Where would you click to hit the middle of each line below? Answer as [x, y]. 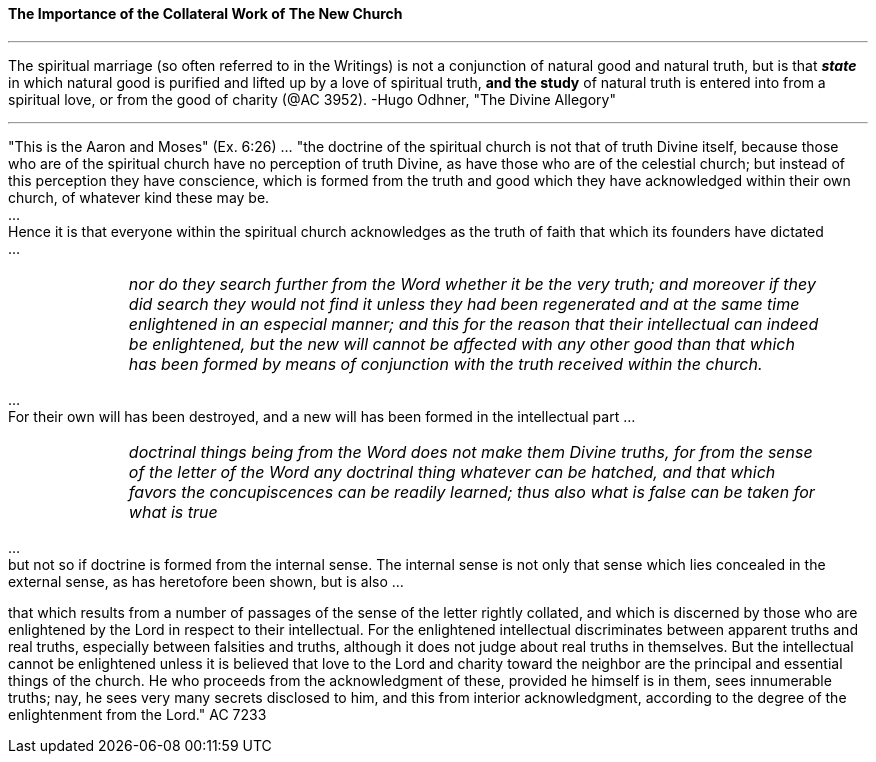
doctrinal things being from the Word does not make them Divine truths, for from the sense [470, 451]
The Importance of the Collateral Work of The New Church [205, 13]
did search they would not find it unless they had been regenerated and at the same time [464, 303]
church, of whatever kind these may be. [139, 197]
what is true [173, 511]
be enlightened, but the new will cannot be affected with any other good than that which [461, 343]
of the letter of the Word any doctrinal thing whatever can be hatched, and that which [452, 471]
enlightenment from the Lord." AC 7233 [137, 714]
